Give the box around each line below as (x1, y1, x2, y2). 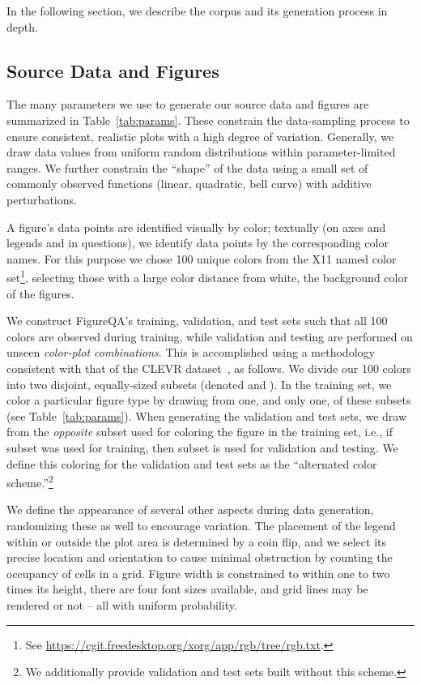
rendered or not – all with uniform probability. (6, 596, 237, 613)
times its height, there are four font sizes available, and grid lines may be (6, 580, 368, 597)
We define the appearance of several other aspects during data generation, (6, 501, 374, 518)
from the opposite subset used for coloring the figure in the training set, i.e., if (6, 423, 393, 440)
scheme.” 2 (6, 472, 53, 490)
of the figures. (6, 285, 74, 302)
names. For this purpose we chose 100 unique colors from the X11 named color (6, 250, 397, 267)
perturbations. (6, 191, 77, 208)
